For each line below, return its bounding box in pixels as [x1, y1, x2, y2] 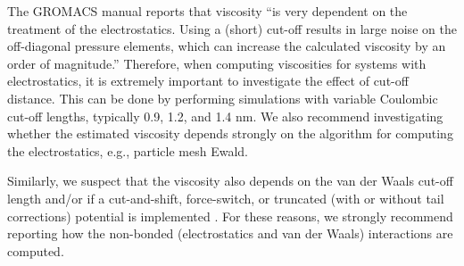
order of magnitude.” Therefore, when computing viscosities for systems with [7, 54, 427, 72]
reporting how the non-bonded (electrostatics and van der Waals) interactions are [7, 224, 453, 243]
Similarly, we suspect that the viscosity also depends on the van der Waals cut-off [7, 171, 453, 190]
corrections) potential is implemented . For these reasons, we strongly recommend [7, 206, 453, 225]
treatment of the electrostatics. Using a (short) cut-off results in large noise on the [7, 19, 457, 37]
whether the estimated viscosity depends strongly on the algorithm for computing [7, 124, 453, 143]
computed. [7, 241, 64, 260]
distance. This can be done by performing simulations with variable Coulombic [7, 88, 438, 107]
